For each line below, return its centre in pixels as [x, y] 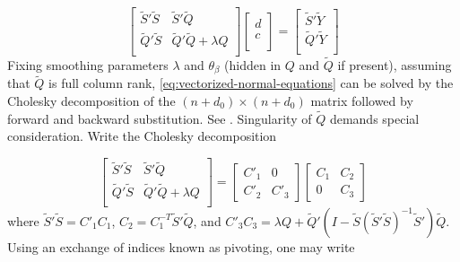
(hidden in [253, 64]
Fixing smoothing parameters [88, 64]
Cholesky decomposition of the [91, 101]
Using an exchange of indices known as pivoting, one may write [181, 246]
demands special [374, 118]
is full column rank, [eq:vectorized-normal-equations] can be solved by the [251, 83]
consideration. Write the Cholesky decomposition [142, 136]
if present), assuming [395, 64]
